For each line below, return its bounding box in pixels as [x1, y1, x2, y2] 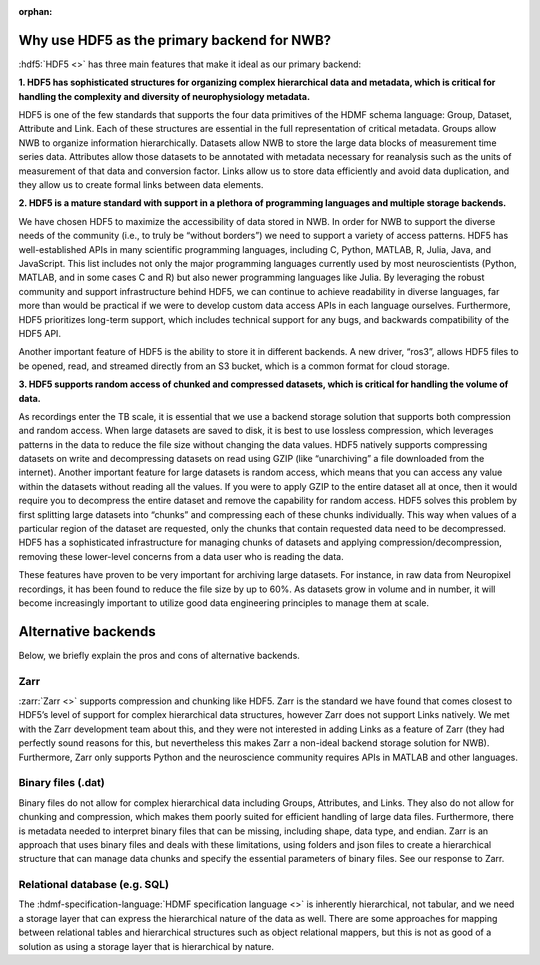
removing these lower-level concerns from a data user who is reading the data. [18, 550, 344, 562]
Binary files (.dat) [18, 776, 105, 790]
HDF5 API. [18, 327, 62, 339]
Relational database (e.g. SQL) [18, 878, 170, 892]
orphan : [18, 6, 53, 17]
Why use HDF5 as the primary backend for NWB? [18, 31, 332, 49]
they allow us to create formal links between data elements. [18, 179, 264, 191]
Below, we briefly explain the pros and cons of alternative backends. [18, 649, 300, 661]
